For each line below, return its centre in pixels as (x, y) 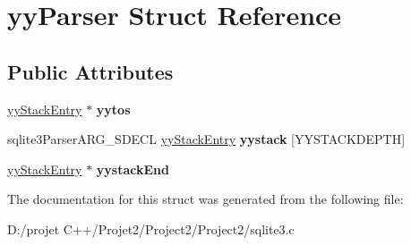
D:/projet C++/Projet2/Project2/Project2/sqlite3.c (151, 228)
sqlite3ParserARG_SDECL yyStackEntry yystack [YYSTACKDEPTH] (206, 139)
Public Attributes (90, 71)
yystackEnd (133, 169)
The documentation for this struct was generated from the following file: (205, 199)
